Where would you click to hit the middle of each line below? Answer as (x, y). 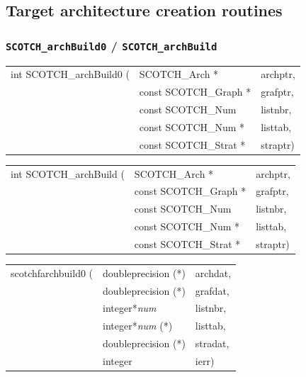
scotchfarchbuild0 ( (52, 272)
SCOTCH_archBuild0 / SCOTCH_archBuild (112, 45)
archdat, (213, 272)
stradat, (212, 343)
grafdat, (212, 290)
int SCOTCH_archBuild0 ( (70, 74)
